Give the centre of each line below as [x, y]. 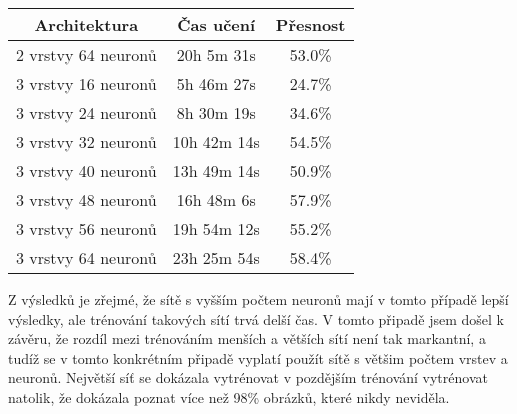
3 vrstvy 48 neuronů [86, 199]
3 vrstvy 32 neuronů [86, 141]
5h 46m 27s [216, 83]
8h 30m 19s [216, 112]
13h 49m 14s [216, 170]
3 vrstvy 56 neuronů [86, 228]
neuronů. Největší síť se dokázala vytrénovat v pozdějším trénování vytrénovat [248, 377]
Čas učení [216, 24]
